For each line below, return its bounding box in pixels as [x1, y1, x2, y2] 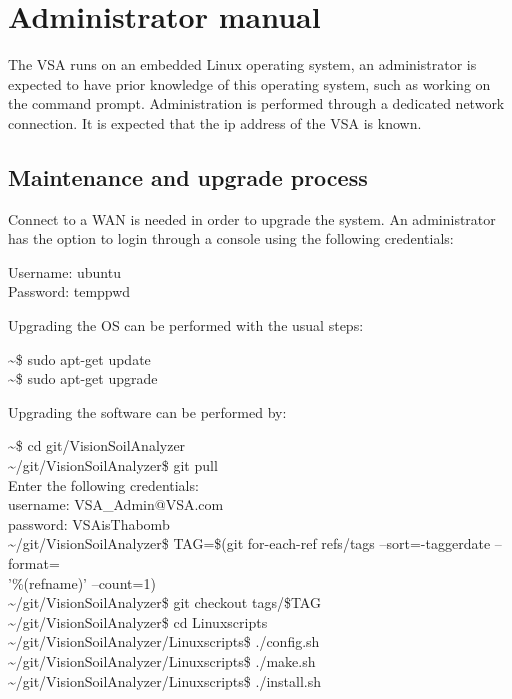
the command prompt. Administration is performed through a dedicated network [8, 93, 505, 114]
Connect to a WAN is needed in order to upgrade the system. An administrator [8, 208, 496, 229]
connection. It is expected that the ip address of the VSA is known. [8, 112, 422, 133]
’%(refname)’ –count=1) [8, 572, 156, 593]
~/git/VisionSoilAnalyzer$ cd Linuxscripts [8, 611, 268, 632]
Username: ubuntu [8, 261, 121, 282]
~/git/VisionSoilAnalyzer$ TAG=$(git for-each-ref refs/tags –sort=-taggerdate [8, 533, 491, 554]
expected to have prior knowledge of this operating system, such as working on [8, 73, 491, 94]
